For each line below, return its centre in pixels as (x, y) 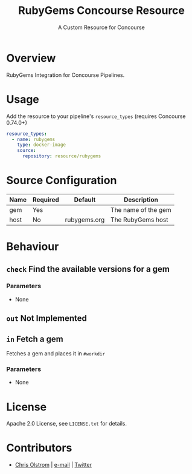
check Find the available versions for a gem (88, 269)
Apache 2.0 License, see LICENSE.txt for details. (67, 424)
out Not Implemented (47, 318)
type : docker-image (42, 145)
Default (85, 199)
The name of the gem (141, 209)
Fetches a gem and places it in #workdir (56, 354)
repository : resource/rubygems (62, 156)
